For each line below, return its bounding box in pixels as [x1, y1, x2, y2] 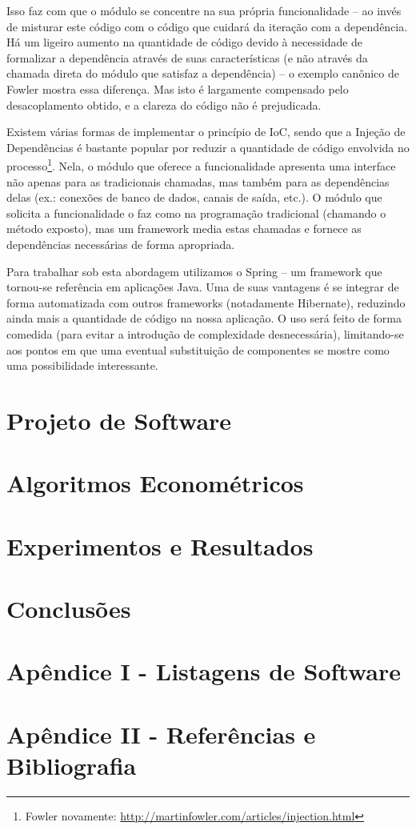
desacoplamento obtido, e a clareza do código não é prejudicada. [6, 96, 322, 113]
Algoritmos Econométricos [6, 467, 304, 499]
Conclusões [6, 592, 131, 625]
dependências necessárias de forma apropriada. [6, 235, 235, 252]
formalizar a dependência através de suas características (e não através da [6, 49, 368, 66]
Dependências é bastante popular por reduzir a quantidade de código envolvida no [6, 138, 410, 155]
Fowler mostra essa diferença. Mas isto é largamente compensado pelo [6, 80, 349, 97]
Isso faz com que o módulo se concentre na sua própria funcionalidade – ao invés [6, 2, 402, 18]
